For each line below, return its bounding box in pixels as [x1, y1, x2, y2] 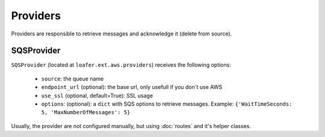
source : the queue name [41, 75, 104, 82]
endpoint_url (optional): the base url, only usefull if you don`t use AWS [41, 84, 223, 91]
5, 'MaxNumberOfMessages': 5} [41, 109, 131, 116]
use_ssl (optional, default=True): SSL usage [41, 92, 153, 99]
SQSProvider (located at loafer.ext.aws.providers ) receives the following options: [11, 61, 231, 68]
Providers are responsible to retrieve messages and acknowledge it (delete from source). [11, 30, 232, 37]
